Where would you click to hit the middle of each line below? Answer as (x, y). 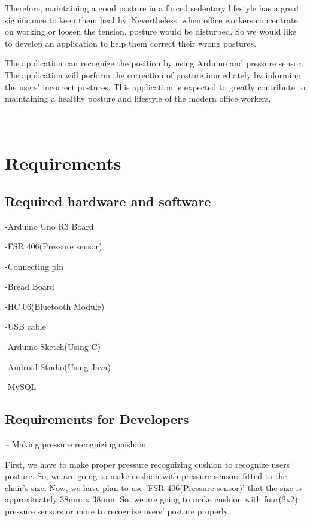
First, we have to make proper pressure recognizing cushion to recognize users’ (149, 464)
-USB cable (25, 326)
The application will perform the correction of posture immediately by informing (153, 74)
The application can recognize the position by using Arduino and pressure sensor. (154, 63)
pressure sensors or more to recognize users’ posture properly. (117, 511)
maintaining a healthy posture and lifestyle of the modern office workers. (138, 98)
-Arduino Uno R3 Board (49, 226)
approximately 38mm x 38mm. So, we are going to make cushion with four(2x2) (151, 499)
